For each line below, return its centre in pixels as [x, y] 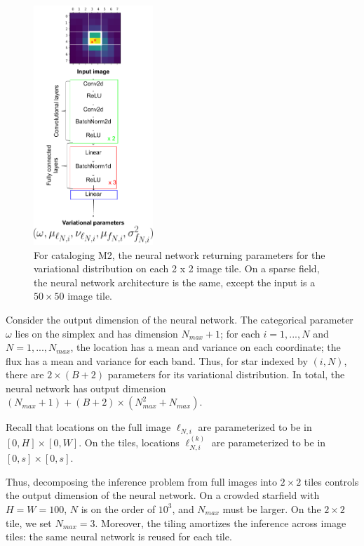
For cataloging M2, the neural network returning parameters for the [180, 254]
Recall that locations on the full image [88, 427]
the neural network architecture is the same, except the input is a [175, 282]
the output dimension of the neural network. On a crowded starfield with [163, 495]
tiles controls [331, 481]
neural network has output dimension [86, 388]
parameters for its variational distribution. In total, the [226, 374]
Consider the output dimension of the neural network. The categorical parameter [180, 319]
